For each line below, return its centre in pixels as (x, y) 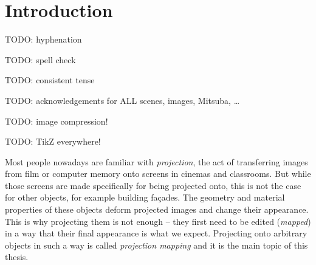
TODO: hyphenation (43, 39)
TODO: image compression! (57, 121)
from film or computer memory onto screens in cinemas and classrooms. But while (158, 174)
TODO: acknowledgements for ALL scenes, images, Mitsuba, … (122, 100)
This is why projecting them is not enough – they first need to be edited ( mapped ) (158, 221)
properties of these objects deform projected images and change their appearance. (157, 209)
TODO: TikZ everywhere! (53, 141)
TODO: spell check (40, 59)
